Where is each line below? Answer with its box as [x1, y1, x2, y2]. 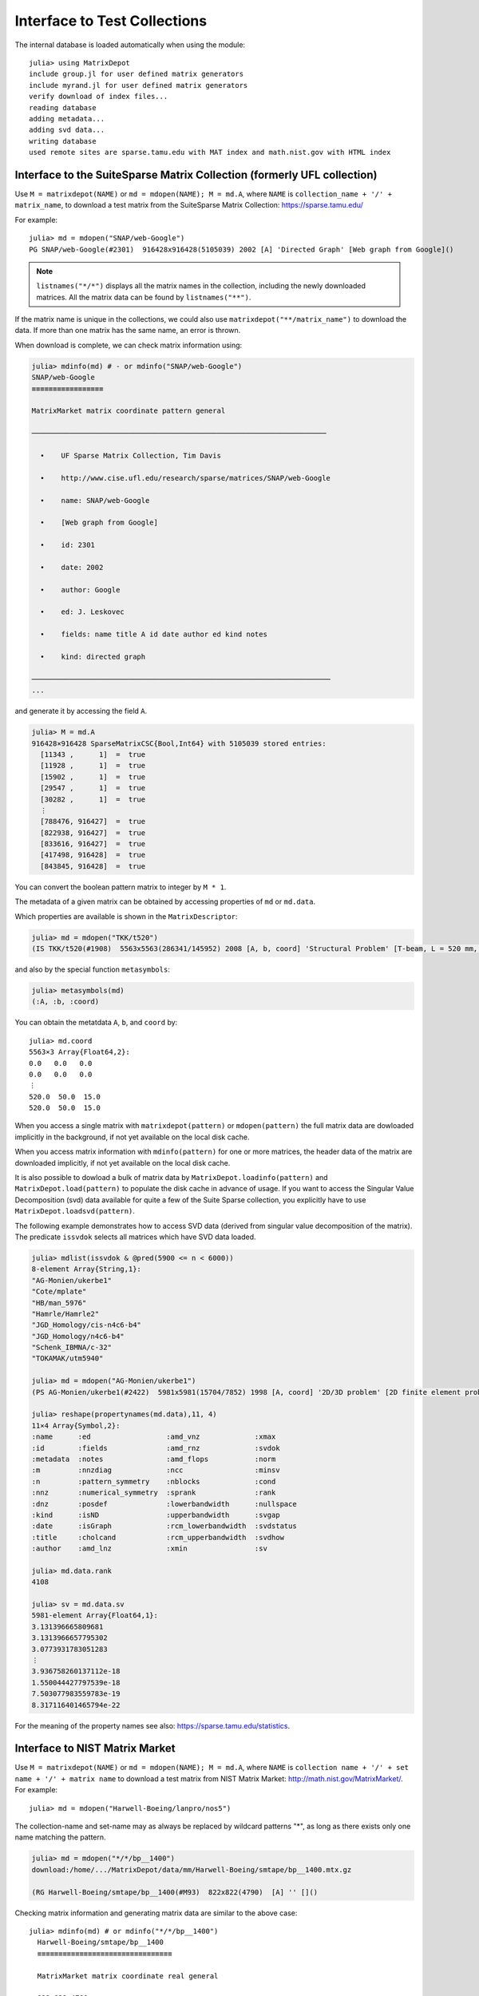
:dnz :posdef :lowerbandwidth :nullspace [31, 1499, 297, 1508]
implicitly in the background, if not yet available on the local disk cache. [14, 1132, 250, 1142]
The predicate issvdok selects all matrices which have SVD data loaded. [14, 1232, 256, 1242]
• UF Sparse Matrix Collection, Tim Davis [40, 451, 221, 460]
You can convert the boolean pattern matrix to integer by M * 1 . [14, 882, 227, 892]
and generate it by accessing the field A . [14, 707, 148, 716]
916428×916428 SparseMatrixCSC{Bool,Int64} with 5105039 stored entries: [31, 739, 327, 748]
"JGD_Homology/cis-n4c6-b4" [31, 1321, 141, 1329]
